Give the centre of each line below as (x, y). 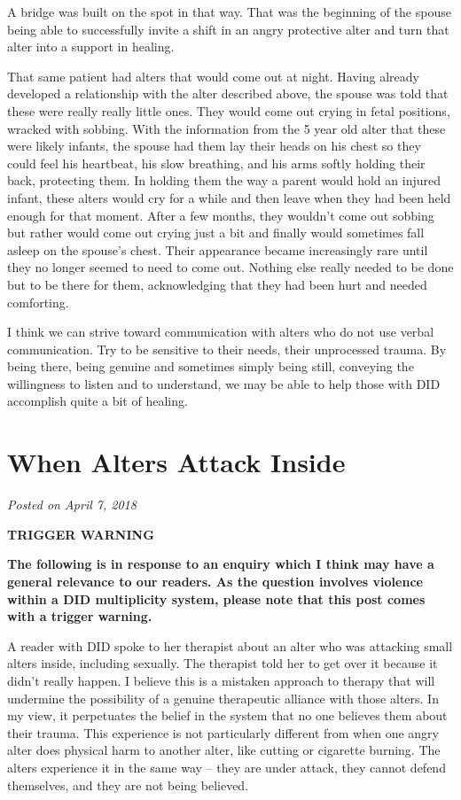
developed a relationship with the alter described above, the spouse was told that (228, 93)
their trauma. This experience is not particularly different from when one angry (223, 732)
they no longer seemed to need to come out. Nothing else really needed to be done (230, 267)
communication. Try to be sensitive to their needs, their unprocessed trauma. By (227, 349)
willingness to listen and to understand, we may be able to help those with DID (224, 383)
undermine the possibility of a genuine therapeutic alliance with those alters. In (223, 698)
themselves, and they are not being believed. (128, 784)
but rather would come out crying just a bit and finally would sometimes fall (216, 233)
